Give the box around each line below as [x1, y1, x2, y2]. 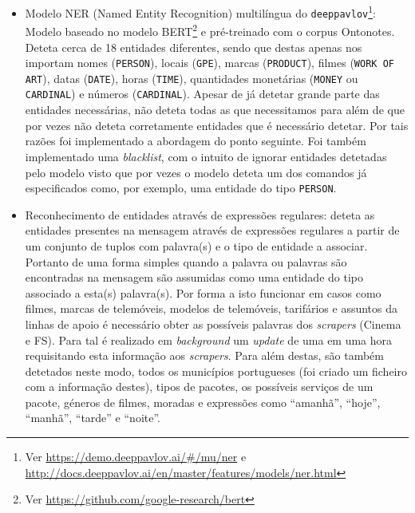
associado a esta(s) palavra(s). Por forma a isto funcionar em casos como [25, 284, 381, 301]
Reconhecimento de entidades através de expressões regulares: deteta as [25, 206, 375, 223]
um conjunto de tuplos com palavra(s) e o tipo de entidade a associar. [25, 237, 368, 254]
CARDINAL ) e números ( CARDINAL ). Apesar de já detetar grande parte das [25, 85, 380, 102]
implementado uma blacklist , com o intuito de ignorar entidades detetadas [25, 148, 387, 164]
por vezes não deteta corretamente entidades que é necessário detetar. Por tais [25, 116, 409, 133]
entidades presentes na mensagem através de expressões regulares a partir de [25, 222, 400, 239]
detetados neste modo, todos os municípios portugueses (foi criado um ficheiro [25, 362, 407, 379]
